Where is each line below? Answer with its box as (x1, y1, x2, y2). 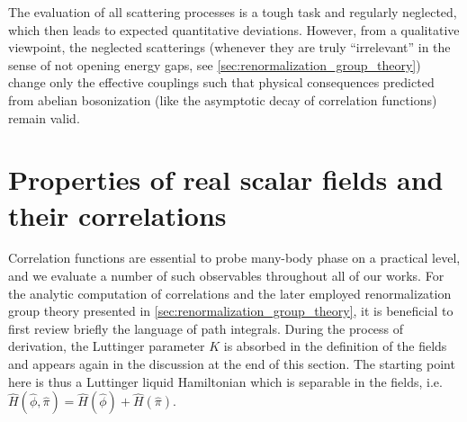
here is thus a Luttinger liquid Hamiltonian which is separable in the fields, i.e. (8, 372, 443, 391)
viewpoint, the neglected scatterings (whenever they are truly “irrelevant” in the (8, 38, 451, 57)
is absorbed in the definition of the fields (223, 337, 447, 355)
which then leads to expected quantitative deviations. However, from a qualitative (8, 20, 460, 39)
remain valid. (8, 108, 80, 127)
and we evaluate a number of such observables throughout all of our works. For (8, 266, 445, 285)
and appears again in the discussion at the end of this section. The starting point (8, 355, 455, 373)
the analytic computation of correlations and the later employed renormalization (8, 283, 452, 302)
